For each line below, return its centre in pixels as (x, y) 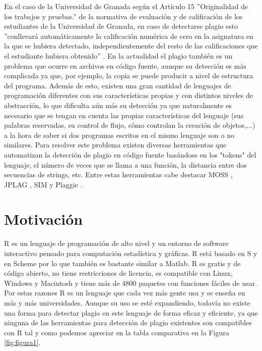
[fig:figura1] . (22, 342)
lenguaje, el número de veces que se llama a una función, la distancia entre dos (125, 164)
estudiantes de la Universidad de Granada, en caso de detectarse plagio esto (121, 26)
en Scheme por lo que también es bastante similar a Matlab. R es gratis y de (122, 263)
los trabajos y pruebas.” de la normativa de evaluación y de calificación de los (123, 16)
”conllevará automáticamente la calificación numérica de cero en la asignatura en (129, 36)
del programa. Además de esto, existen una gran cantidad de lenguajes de (118, 85)
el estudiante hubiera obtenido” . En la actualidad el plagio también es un (118, 55)
